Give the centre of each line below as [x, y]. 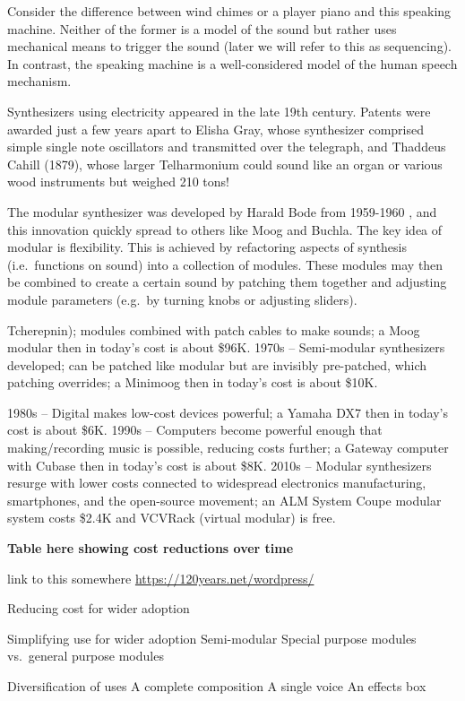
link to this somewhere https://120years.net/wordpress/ [161, 578]
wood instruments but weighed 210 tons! [118, 182]
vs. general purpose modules [86, 656]
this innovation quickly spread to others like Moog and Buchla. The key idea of [225, 229]
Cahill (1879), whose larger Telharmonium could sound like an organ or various [225, 164]
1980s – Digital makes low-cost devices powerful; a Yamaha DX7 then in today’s [228, 412]
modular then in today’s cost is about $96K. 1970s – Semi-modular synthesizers [226, 347]
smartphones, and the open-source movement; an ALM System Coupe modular [224, 500]
